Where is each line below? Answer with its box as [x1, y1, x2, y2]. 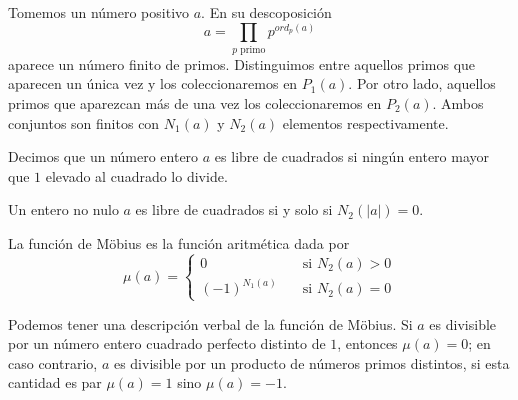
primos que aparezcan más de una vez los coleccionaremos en [8, 92, 382, 113]
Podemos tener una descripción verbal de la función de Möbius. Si [8, 313, 413, 334]
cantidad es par [8, 372, 102, 393]
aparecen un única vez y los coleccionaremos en [8, 73, 298, 94]
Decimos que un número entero [8, 146, 199, 167]
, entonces [337, 333, 398, 354]
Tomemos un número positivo [8, 2, 190, 22]
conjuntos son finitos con [8, 112, 160, 133]
